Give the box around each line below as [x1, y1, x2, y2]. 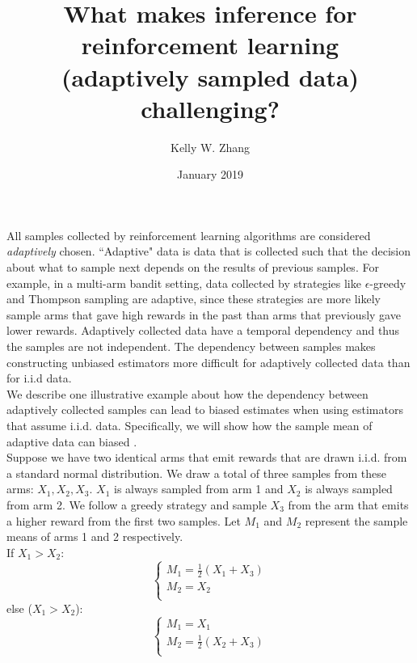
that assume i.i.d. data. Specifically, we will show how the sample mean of [6, 417, 373, 433]
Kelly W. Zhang [170, 138, 250, 155]
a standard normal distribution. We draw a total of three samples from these [6, 464, 387, 481]
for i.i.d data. [6, 370, 72, 386]
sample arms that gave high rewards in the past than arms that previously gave [6, 306, 401, 323]
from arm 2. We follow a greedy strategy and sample [6, 496, 267, 513]
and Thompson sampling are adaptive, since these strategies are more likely [6, 290, 381, 307]
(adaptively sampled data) [61, 60, 360, 93]
